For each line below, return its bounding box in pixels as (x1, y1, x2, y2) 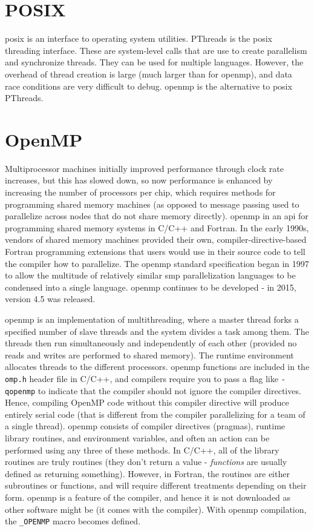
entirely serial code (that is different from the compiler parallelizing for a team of (5, 407, 306, 420)
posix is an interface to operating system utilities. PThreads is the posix (5, 32, 272, 45)
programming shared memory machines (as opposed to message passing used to (5, 197, 299, 210)
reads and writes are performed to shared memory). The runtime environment (5, 348, 294, 361)
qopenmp (5, 387, 36, 396)
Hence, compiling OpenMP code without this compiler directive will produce (5, 396, 289, 409)
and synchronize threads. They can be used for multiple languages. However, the (5, 56, 304, 68)
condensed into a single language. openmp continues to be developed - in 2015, (5, 280, 296, 293)
